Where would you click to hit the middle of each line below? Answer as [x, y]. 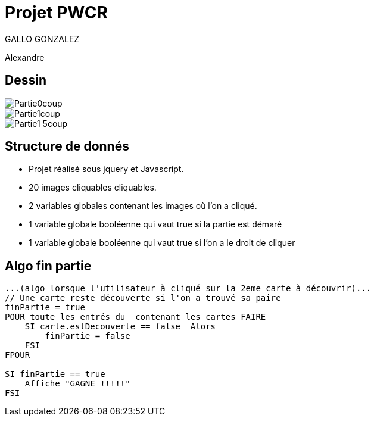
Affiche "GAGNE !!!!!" [77, 384]
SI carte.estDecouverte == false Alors [120, 327]
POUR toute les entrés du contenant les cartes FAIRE [135, 317]
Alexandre [25, 57]
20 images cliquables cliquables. [93, 188]
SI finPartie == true [55, 374]
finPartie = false [88, 336]
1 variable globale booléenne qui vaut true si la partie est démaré [155, 224]
